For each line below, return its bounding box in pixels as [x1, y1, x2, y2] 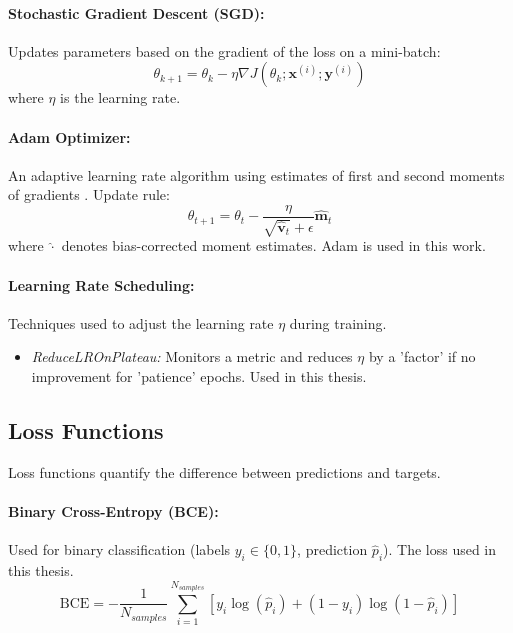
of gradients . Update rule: [8, 184, 170, 205]
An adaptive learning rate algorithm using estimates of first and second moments [8, 164, 505, 185]
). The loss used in [383, 539, 497, 560]
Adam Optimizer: [8, 126, 131, 147]
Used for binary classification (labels [8, 539, 231, 560]
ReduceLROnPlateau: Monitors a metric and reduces [31, 346, 353, 367]
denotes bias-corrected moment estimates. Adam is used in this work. [61, 235, 486, 256]
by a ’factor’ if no [368, 346, 476, 367]
